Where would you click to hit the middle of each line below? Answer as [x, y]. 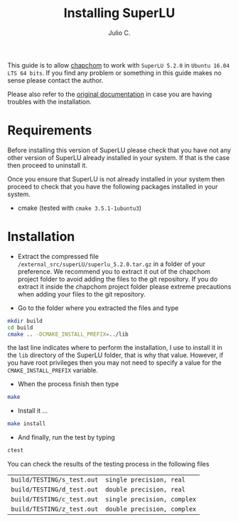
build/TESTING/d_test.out [55, 490]
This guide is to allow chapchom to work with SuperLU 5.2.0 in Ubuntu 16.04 [118, 65]
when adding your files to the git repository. [81, 294]
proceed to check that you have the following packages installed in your [113, 186]
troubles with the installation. [50, 102]
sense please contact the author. [55, 80]
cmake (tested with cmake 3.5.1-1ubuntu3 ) [80, 208]
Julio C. [119, 33]
